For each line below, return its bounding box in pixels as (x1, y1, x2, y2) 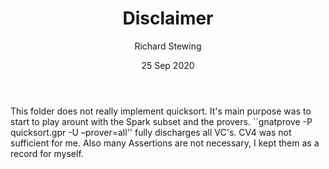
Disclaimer (122, 7, 214, 30)
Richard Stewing (134, 40, 202, 52)
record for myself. (10, 147, 84, 159)
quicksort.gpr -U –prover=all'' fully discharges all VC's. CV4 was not (10, 126, 292, 138)
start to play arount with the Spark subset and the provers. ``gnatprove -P (10, 115, 313, 127)
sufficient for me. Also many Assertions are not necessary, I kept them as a (10, 137, 320, 149)
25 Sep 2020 (141, 59, 195, 71)
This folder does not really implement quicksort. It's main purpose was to (10, 105, 312, 117)
